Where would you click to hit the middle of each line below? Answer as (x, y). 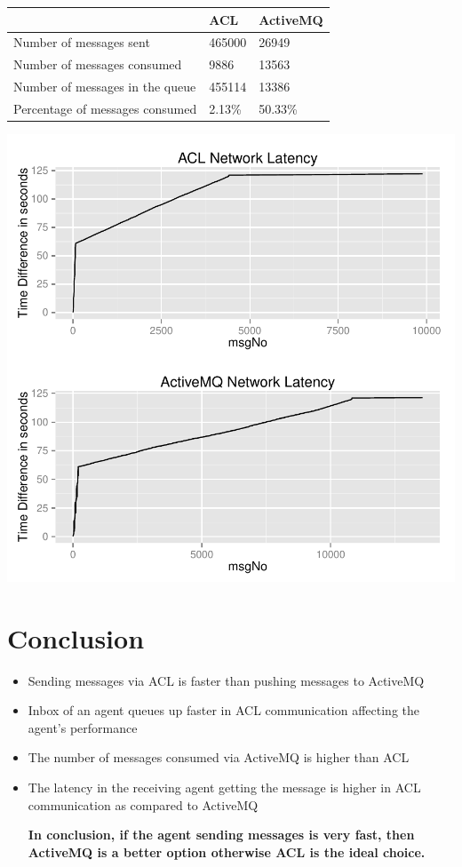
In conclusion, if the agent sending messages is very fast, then (221, 835)
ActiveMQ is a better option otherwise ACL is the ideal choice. (227, 851)
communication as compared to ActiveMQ (143, 804)
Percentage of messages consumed (105, 108)
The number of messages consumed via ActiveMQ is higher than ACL (219, 757)
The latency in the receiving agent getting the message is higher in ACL (224, 787)
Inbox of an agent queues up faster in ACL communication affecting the (223, 710)
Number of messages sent (82, 42)
